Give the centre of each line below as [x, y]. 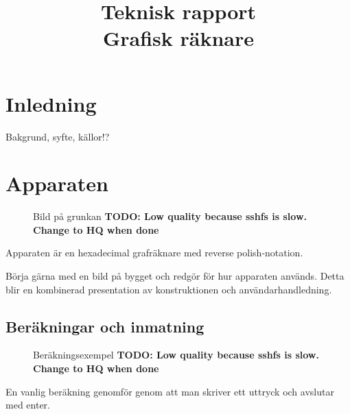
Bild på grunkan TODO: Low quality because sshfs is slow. [170, 216]
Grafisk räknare [178, 38]
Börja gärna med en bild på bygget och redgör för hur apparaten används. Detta [175, 276]
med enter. [28, 405]
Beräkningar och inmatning [105, 326]
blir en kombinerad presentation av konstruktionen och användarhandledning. [169, 289]
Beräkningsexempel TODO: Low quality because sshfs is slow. [176, 355]
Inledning [51, 103]
